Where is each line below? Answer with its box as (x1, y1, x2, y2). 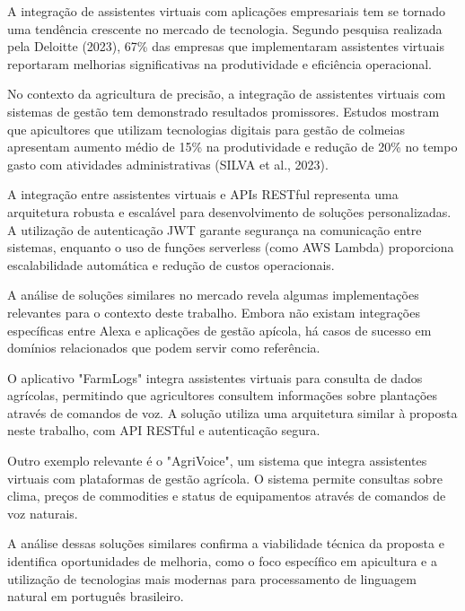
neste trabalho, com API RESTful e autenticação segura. (7, 421, 320, 440)
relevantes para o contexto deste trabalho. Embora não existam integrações (7, 302, 420, 321)
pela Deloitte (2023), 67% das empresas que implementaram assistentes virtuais (7, 37, 444, 56)
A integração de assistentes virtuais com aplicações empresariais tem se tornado (7, 2, 446, 20)
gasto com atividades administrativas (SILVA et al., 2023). (7, 154, 329, 173)
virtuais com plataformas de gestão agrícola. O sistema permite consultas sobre (7, 468, 443, 487)
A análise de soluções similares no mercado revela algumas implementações (7, 285, 419, 304)
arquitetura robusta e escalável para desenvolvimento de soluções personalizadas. (7, 202, 452, 221)
